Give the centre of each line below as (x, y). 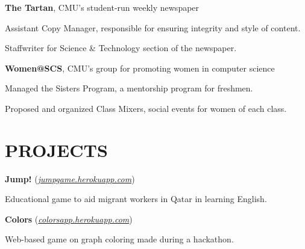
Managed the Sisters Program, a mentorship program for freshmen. (129, 88)
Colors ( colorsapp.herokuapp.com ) (69, 219)
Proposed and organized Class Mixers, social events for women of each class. (146, 108)
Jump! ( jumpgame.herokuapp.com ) (70, 178)
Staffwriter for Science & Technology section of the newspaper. (121, 48)
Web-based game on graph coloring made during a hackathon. (119, 239)
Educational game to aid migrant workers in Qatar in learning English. (136, 199)
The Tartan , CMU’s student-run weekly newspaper (102, 7)
